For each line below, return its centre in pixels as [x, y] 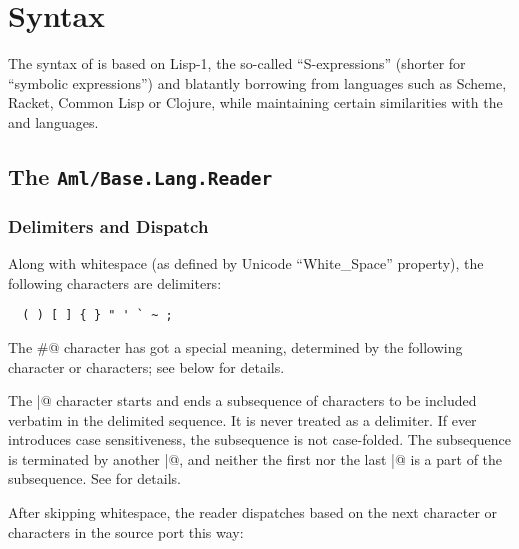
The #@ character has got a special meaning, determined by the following [235, 346]
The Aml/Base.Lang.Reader [140, 175]
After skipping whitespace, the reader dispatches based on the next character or [253, 512]
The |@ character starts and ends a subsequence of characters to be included [242, 400]
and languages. [53, 121]
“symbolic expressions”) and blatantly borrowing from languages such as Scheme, [257, 82]
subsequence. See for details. [94, 478]
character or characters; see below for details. [146, 366]
